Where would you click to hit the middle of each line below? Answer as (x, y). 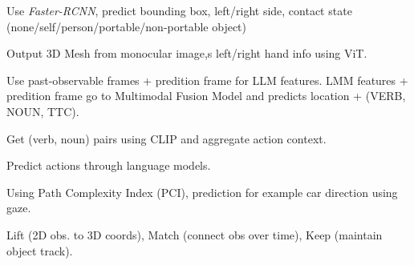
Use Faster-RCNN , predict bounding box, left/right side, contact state (179, 10)
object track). (40, 250)
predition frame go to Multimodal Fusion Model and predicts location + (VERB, (206, 96)
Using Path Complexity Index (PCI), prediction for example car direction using (202, 192)
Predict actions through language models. (109, 165)
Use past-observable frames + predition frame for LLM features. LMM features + (207, 80)
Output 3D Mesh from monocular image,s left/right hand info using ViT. (187, 53)
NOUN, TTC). (43, 111)
